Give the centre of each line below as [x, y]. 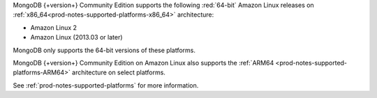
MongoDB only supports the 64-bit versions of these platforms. [104, 50]
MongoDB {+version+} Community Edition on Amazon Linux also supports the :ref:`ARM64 [143, 63]
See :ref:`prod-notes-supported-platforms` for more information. [106, 85]
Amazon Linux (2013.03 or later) [76, 38]
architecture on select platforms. [119, 72]
